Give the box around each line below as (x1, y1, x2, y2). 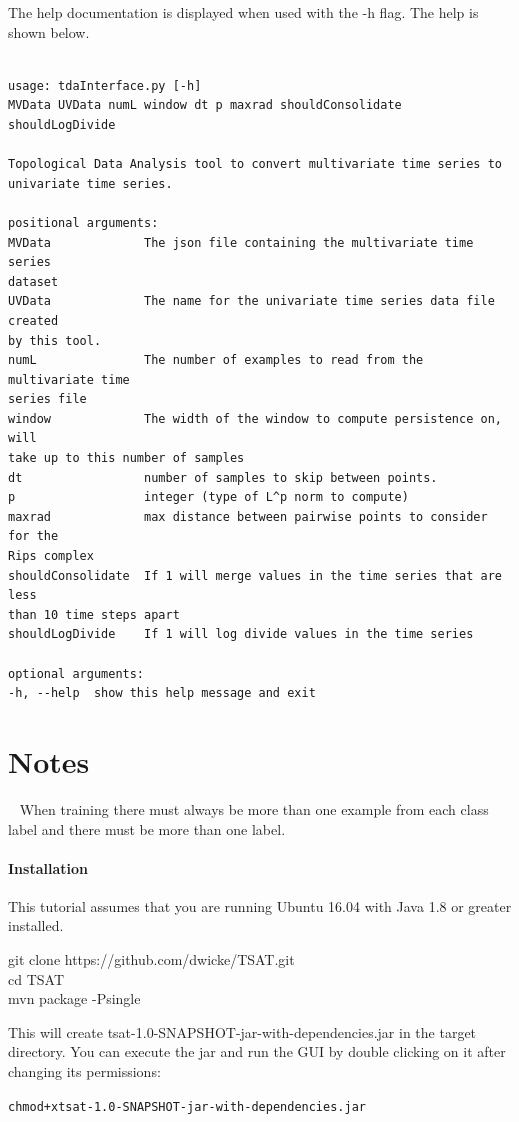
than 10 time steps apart (8, 607, 180, 622)
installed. (8, 915, 64, 936)
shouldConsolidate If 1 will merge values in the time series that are (8, 568, 502, 583)
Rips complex (8, 549, 94, 564)
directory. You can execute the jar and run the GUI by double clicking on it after (8, 1041, 506, 1062)
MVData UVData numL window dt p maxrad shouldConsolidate (8, 98, 402, 113)
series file (8, 392, 87, 407)
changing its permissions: (8, 1061, 161, 1082)
